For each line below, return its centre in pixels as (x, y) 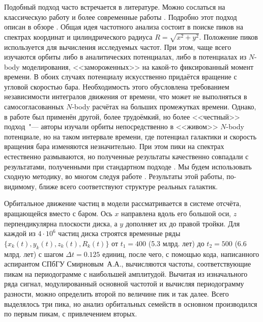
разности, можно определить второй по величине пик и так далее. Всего (116, 293)
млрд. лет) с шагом (34, 254)
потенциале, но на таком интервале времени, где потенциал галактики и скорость (130, 136)
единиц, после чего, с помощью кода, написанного (181, 254)
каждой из (20, 233)
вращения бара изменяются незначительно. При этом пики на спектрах (114, 146)
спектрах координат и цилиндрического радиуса (78, 36)
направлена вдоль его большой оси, (176, 213)
